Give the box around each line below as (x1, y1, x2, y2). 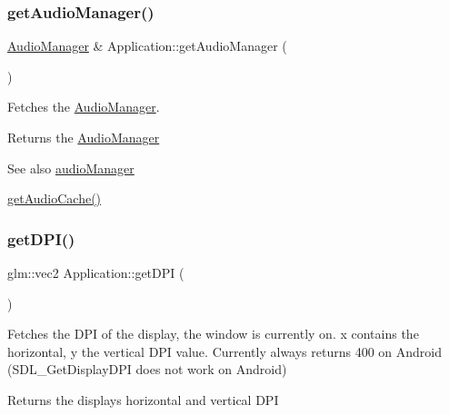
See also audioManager (7, 158, 135, 177)
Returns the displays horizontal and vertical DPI (7, 390, 279, 409)
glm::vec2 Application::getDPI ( (7, 263, 185, 282)
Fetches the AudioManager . (7, 97, 160, 116)
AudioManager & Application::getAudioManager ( (7, 36, 287, 55)
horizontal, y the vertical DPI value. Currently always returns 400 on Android (7, 341, 443, 361)
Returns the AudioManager (7, 128, 160, 146)
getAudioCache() (7, 189, 102, 208)
